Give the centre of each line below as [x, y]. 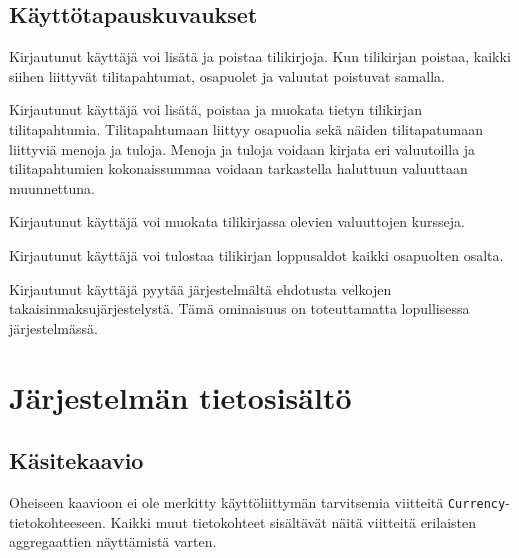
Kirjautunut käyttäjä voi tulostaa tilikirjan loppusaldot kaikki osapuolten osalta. [256, 254]
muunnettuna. [52, 187]
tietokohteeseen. [57, 521]
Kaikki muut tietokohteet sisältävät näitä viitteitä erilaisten [293, 521]
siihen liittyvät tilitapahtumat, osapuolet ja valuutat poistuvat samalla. [227, 75]
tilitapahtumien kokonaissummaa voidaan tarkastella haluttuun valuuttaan [238, 168]
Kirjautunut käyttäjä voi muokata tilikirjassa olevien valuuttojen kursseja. [237, 221]
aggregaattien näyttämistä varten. [113, 541]
